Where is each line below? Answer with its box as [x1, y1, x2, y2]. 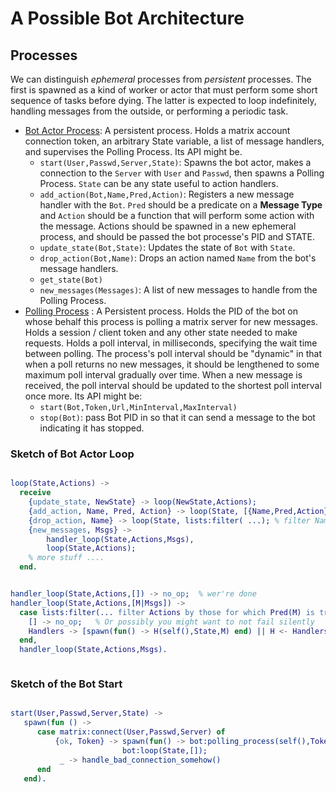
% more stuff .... [28, 553, 105, 563]
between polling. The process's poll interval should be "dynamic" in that [24, 348, 323, 359]
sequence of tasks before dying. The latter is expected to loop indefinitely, [10, 95, 317, 106]
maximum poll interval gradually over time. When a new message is [24, 369, 303, 381]
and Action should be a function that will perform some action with [39, 210, 315, 221]
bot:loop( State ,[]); [121, 745, 208, 756]
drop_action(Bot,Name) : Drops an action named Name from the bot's [39, 252, 317, 264]
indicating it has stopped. [39, 422, 145, 434]
